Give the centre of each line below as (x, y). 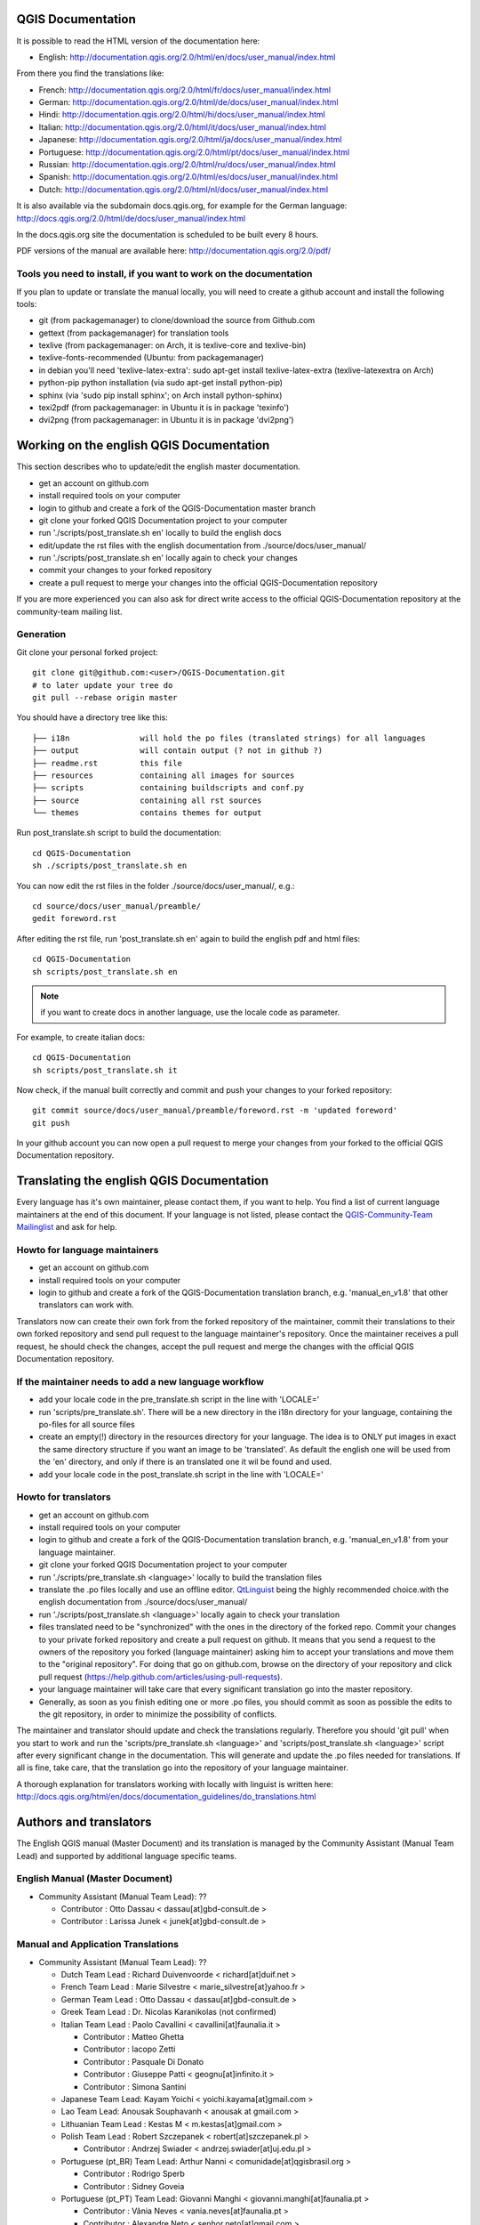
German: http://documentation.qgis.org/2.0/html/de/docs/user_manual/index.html (188, 102)
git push (51, 1123)
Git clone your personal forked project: (88, 652)
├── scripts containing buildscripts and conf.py (168, 788)
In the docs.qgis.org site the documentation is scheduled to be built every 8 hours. (168, 234)
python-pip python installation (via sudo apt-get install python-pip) (161, 383)
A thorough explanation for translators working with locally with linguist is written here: (175, 1784)
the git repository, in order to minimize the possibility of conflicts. (158, 1714)
